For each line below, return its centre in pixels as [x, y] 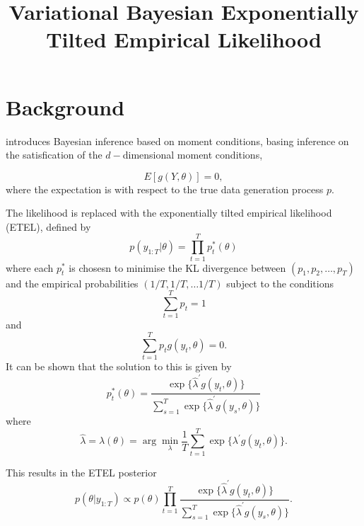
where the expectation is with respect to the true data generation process [165, 189]
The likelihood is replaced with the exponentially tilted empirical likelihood [169, 213]
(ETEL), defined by [48, 226]
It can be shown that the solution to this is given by [119, 366]
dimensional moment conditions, [193, 155]
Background [65, 107]
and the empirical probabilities [72, 283]
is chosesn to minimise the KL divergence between [177, 267]
